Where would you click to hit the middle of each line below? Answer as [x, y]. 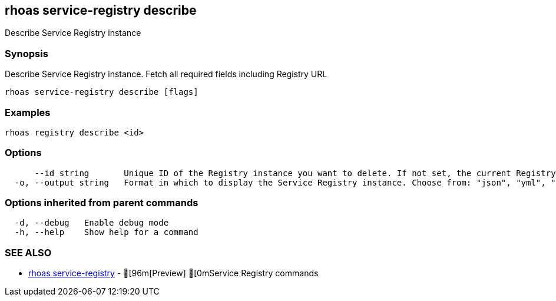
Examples [28, 112]
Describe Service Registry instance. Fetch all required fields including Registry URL [166, 74]
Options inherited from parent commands [102, 203]
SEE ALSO [28, 252]
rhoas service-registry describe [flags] [102, 92]
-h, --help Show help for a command [106, 232]
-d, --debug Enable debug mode [92, 223]
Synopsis [27, 53]
